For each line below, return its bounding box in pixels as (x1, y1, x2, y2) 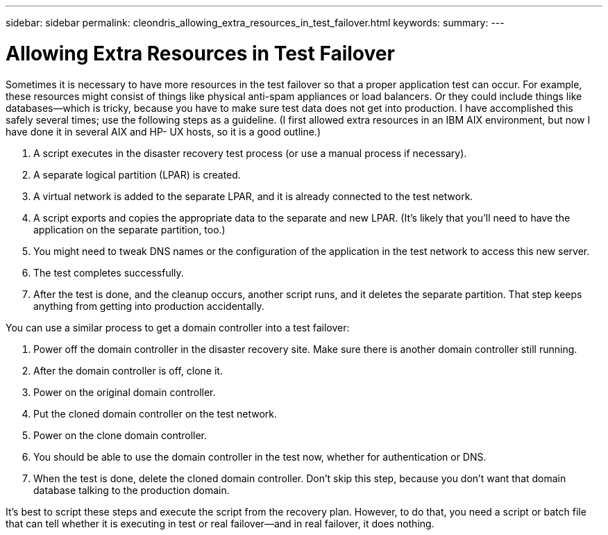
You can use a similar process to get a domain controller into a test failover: (6, 321, 350, 334)
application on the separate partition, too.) (33, 223, 226, 236)
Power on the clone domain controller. (33, 429, 208, 441)
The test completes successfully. (33, 266, 184, 279)
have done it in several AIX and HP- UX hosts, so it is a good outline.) (6, 125, 321, 138)
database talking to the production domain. (33, 484, 230, 496)
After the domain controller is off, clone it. (33, 364, 223, 377)
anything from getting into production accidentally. (33, 299, 264, 312)
